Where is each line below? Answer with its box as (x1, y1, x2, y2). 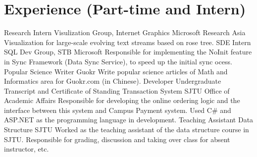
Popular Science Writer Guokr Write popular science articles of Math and (4, 66, 228, 76)
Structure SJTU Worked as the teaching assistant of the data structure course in (4, 124, 249, 135)
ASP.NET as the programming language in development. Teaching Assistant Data (4, 114, 254, 125)
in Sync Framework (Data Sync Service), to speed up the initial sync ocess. (4, 56, 232, 66)
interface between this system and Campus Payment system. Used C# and (4, 105, 231, 115)
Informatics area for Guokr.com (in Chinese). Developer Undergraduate (4, 76, 221, 86)
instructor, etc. (4, 144, 49, 154)
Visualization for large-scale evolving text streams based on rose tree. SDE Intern (4, 37, 251, 47)
